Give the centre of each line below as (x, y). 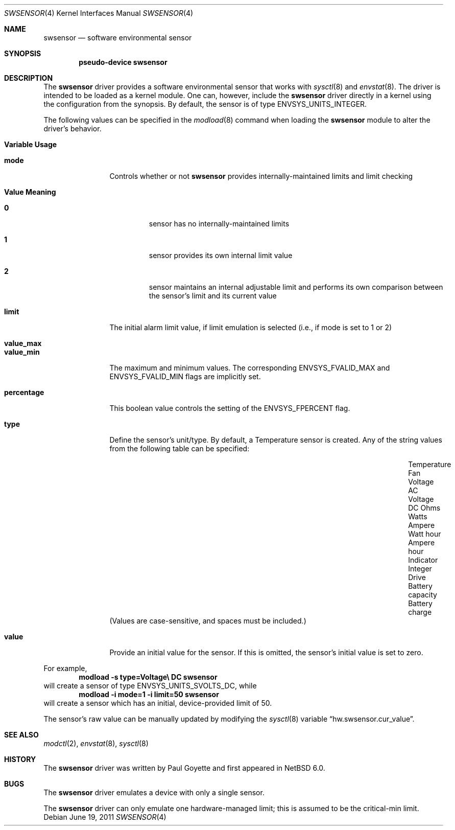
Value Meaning (30, 192)
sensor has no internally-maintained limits (219, 224)
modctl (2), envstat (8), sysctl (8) (96, 743)
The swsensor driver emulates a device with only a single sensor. (154, 792)
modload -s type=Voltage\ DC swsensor (148, 677)
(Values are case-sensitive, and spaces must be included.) (208, 621)
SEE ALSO (21, 735)
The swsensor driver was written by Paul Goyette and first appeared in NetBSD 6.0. (184, 768)
